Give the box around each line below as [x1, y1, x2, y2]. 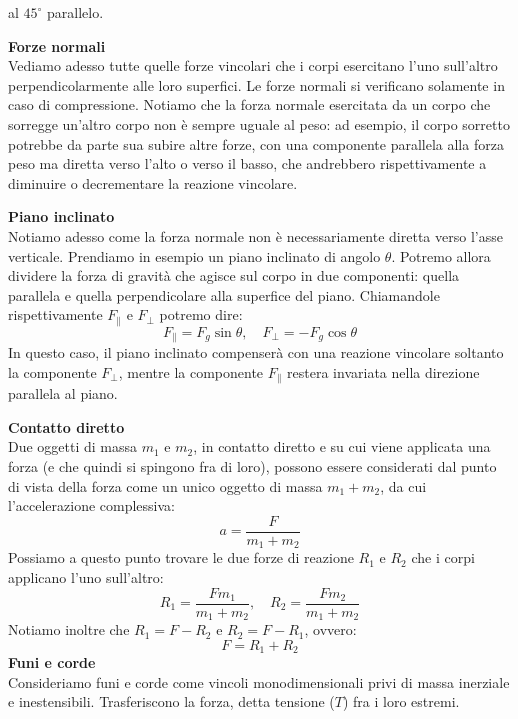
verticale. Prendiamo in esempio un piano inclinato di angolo [8, 245, 381, 266]
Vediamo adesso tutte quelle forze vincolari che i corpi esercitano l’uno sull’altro [8, 55, 498, 76]
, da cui [380, 475, 427, 496]
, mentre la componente [118, 361, 264, 382]
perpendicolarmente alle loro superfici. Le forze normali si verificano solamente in [8, 74, 505, 95]
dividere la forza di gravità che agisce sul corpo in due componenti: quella [8, 265, 460, 286]
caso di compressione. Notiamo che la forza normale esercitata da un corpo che [8, 94, 491, 115]
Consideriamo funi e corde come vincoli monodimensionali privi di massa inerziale [8, 671, 510, 692]
